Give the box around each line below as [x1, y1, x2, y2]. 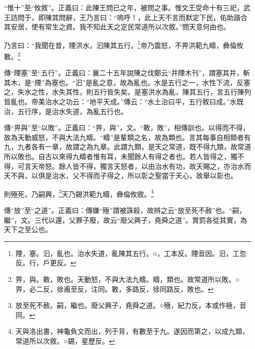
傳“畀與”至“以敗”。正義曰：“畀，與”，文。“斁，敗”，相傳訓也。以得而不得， [4, 122, 250, 133]
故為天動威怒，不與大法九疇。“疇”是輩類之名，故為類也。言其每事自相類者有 [4, 132, 251, 142]
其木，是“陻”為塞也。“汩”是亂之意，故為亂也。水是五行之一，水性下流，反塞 [4, 77, 251, 87]
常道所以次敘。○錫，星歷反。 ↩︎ [15, 336, 115, 346]
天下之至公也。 [4, 224, 52, 234]
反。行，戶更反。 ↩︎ [15, 257, 76, 268]
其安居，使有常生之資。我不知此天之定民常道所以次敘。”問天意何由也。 [4, 22, 230, 32]
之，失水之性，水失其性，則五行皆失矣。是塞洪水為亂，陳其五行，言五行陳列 [4, 87, 251, 97]
